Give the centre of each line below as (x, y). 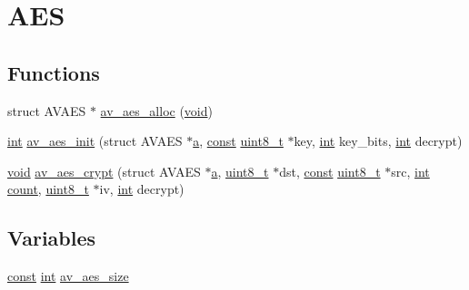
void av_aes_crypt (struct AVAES (104, 171)
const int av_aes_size (68, 276)
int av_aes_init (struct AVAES (95, 141)
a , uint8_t (240, 171)
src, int (410, 171)
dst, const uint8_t (330, 171)
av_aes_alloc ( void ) (156, 110)
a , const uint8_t (238, 141)
